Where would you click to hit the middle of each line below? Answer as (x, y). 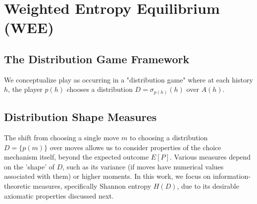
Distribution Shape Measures (80, 117)
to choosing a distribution (169, 138)
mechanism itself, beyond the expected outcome (77, 157)
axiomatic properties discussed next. (59, 195)
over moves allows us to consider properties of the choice (135, 147)
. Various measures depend (210, 157)
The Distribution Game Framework (97, 59)
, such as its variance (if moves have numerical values (143, 166)
